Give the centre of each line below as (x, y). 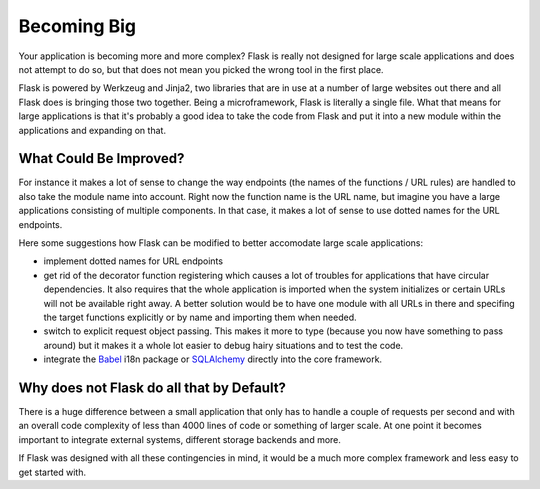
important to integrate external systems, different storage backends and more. (180, 439)
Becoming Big (77, 26)
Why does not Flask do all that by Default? (152, 387)
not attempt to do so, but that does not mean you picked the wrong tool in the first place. (201, 69)
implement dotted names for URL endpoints (133, 261)
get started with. (52, 472)
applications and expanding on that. (92, 130)
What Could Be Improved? (101, 158)
